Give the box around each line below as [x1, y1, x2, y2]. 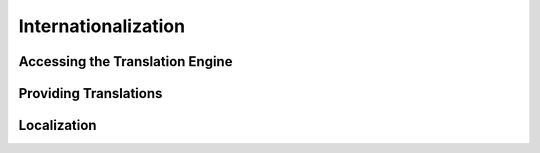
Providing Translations [18, 85, 163, 102]
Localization [18, 117, 97, 134]
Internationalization [18, 15, 185, 37]
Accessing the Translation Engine [18, 53, 233, 70]
